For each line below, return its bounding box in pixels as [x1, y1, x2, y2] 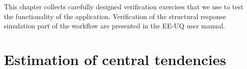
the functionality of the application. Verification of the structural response [4, 11, 226, 21]
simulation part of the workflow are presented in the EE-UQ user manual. [4, 21, 225, 31]
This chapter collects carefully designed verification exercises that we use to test [4, 1, 244, 11]
